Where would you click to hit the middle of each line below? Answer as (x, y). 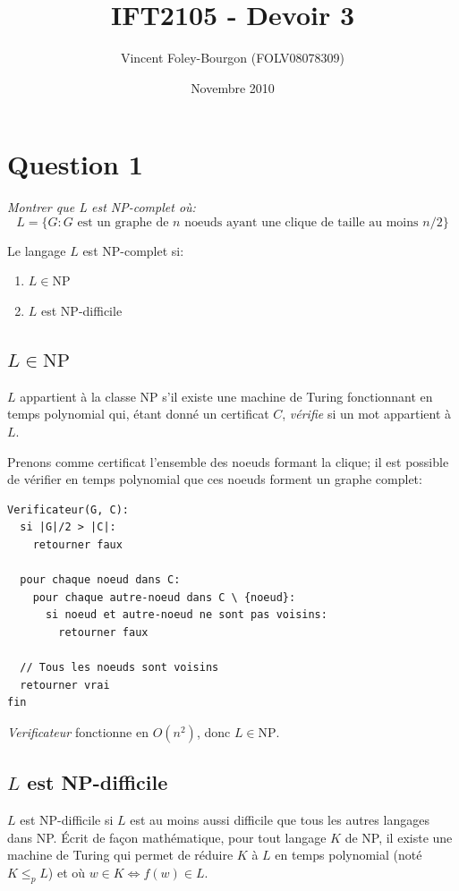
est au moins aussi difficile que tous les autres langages (280, 820)
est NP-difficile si (67, 820)
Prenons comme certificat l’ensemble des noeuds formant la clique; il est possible (228, 461)
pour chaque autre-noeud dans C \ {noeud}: (164, 597)
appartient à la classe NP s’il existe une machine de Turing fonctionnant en (226, 396)
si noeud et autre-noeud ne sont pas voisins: (186, 615)
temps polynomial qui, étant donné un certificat (138, 414)
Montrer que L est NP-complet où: (102, 207)
